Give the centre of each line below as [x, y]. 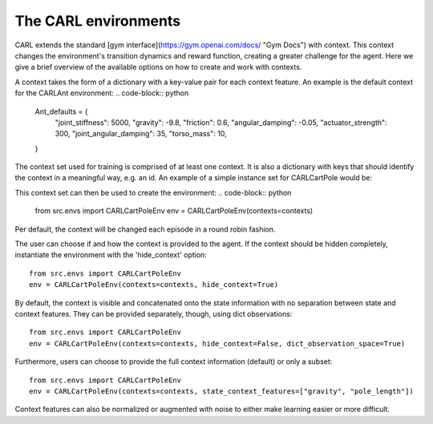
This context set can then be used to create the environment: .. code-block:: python [153, 192]
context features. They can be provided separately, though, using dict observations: [154, 313]
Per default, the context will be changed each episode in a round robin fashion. [145, 229]
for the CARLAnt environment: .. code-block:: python [102, 93]
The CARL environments [97, 21]
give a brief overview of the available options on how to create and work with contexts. [158, 67]
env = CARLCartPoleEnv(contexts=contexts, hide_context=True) [154, 285]
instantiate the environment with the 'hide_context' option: [111, 255]
